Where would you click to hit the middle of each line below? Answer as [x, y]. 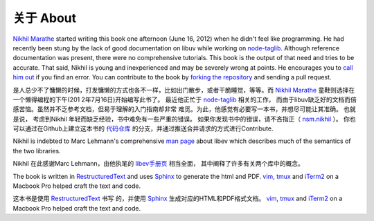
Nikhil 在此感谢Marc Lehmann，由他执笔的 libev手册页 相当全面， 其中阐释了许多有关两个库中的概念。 [159, 164]
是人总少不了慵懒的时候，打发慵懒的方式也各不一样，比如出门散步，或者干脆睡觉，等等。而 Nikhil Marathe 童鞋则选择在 [184, 90]
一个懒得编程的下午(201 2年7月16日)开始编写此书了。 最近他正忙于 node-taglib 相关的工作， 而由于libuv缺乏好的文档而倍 [185, 99]
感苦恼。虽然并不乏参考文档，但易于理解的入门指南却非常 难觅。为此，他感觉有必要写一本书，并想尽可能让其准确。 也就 [184, 109]
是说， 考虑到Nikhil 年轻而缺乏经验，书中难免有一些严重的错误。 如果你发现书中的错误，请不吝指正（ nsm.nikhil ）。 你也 [184, 119]
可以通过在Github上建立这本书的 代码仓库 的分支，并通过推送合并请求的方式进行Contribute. [143, 128]
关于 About [45, 18]
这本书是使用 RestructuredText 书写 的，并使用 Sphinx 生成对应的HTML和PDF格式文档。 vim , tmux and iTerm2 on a [178, 199]
